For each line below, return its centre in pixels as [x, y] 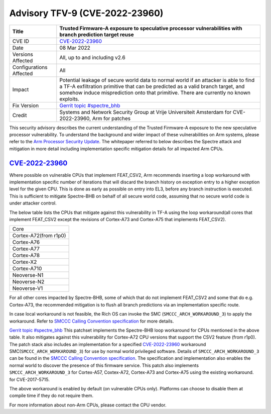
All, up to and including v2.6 [92, 57]
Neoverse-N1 [28, 275]
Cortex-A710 [27, 269]
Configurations [30, 67]
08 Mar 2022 [75, 48]
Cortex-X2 [25, 262]
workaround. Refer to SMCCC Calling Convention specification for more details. [92, 321]
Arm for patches [111, 118]
